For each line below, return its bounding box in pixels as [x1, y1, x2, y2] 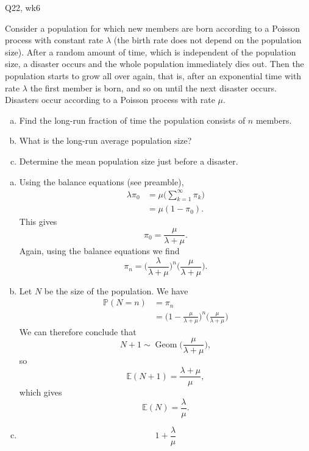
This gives [19, 215, 57, 228]
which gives [19, 386, 62, 399]
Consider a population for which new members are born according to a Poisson [5, 21, 300, 34]
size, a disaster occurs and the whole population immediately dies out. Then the [5, 57, 304, 70]
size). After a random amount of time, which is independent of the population [5, 45, 296, 58]
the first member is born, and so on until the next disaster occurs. [30, 81, 277, 94]
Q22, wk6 [5, 1, 40, 13]
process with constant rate [5, 34, 104, 46]
